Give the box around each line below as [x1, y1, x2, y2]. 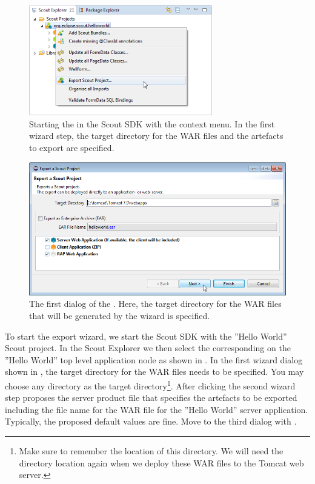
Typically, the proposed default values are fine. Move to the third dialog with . [5, 415, 297, 428]
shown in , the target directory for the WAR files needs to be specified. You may [5, 365, 304, 378]
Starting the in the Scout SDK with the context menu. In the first [29, 117, 275, 130]
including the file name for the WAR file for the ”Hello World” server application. [5, 403, 308, 415]
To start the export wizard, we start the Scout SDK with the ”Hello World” [5, 329, 287, 342]
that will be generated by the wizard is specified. [29, 309, 210, 322]
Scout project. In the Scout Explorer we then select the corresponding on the [5, 341, 291, 354]
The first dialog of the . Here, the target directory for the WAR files [29, 297, 282, 310]
